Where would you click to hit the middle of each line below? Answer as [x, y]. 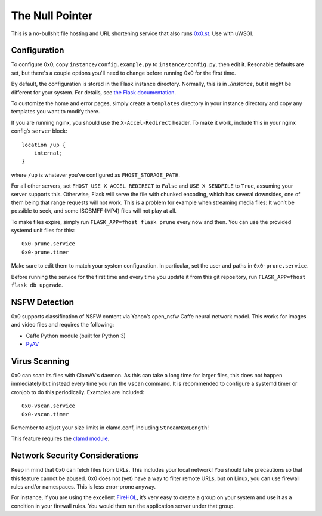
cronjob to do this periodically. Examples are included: [78, 392]
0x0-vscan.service [49, 406]
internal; [48, 153]
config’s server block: [39, 131]
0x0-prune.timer [45, 252]
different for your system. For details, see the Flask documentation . [93, 92]
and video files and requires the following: [63, 325]
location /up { [44, 145]
